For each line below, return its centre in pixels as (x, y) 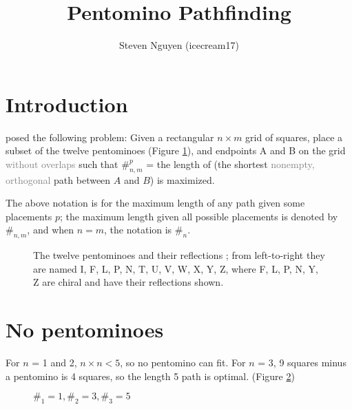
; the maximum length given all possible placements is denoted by (199, 216)
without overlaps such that (62, 164)
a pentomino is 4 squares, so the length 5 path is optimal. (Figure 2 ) (150, 376)
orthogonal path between (58, 179)
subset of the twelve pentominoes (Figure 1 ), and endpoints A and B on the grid (176, 150)
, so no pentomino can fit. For (183, 363)
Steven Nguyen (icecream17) (179, 45)
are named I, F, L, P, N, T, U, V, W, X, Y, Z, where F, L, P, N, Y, (176, 268)
